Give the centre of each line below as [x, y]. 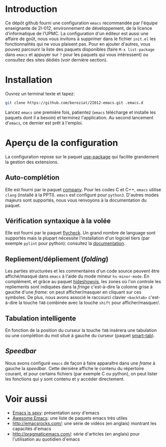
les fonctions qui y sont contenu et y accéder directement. [65, 379]
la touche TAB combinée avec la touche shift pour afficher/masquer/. [89, 303]
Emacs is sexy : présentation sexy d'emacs [56, 413]
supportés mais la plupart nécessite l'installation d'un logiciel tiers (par [78, 238]
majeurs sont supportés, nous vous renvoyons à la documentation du [76, 200]
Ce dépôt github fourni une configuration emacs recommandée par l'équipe [82, 23]
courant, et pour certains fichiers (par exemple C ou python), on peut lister [82, 373]
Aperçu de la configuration [62, 143]
